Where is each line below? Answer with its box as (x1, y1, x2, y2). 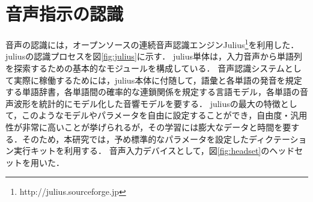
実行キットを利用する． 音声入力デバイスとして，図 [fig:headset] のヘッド (13, 144, 295, 157)
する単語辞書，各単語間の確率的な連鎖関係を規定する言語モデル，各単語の (5, 85, 300, 98)
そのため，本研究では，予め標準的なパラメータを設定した (22, 132, 249, 145)
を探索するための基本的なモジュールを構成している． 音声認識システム (5, 61, 285, 74)
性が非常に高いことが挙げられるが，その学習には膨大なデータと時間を (5, 120, 283, 133)
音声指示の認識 (5, 1, 124, 26)
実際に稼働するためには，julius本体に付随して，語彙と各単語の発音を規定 (13, 73, 302, 86)
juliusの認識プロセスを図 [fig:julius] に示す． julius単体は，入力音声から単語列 (5, 50, 303, 63)
